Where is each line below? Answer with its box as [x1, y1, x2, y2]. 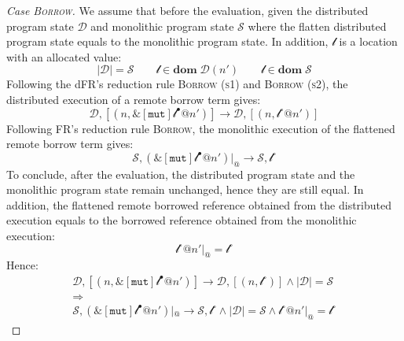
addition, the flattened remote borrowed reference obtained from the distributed [6, 196, 391, 213]
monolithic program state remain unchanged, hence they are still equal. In [6, 181, 364, 198]
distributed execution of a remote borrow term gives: [6, 91, 261, 107]
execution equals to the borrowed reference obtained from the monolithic [6, 212, 357, 228]
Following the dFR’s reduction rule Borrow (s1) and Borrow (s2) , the [6, 76, 348, 92]
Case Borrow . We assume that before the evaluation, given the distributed [6, 2, 369, 18]
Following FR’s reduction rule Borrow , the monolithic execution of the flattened [6, 120, 395, 136]
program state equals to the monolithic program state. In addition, [6, 33, 329, 50]
